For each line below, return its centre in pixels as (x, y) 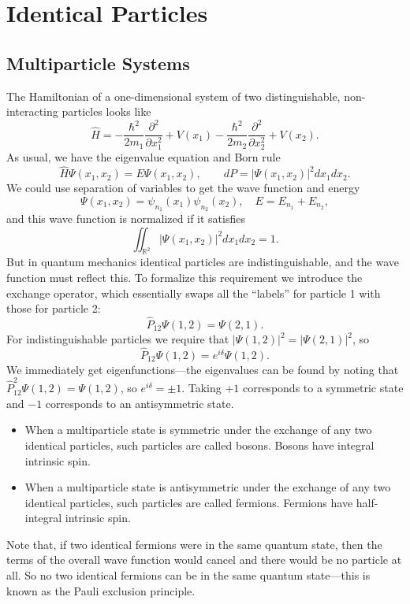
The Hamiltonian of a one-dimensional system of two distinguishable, (173, 96)
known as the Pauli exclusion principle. (101, 590)
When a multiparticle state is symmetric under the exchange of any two (198, 430)
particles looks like (106, 111)
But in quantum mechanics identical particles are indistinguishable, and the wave (203, 262)
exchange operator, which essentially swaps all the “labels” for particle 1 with (194, 293)
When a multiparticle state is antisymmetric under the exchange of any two (208, 487)
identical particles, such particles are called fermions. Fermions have (189, 502)
